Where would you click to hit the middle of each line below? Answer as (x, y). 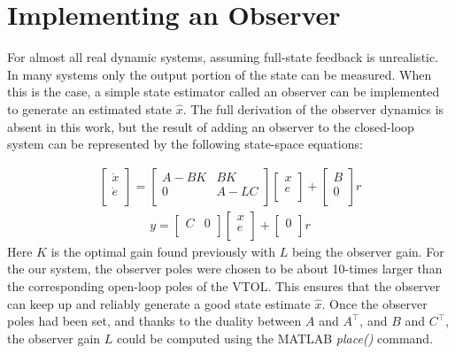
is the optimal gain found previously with (163, 251)
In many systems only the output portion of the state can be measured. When (220, 74)
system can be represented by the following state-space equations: (185, 144)
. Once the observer (374, 303)
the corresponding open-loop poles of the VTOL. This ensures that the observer (224, 285)
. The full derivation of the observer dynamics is (313, 108)
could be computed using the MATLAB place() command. (275, 338)
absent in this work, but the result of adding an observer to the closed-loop (211, 126)
